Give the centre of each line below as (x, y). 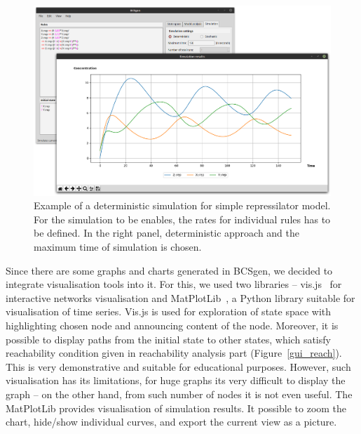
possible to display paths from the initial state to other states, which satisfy (168, 339)
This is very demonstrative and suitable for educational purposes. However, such (178, 366)
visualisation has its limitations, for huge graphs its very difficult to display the (176, 380)
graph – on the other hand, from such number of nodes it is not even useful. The (179, 394)
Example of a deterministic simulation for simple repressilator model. (182, 205)
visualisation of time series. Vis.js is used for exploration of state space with (169, 311)
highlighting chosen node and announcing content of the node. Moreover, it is (172, 325)
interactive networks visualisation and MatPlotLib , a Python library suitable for (180, 297)
